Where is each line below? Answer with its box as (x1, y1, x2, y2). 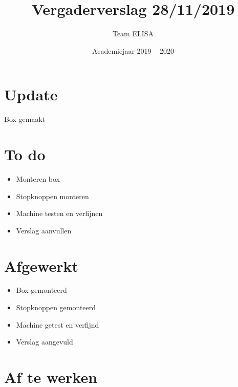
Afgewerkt (4, 255, 78, 276)
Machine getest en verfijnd (16, 319, 99, 330)
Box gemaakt (4, 114, 46, 124)
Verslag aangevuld (16, 336, 73, 347)
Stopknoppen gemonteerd (16, 302, 96, 313)
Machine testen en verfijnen (16, 208, 103, 219)
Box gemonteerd (16, 285, 67, 295)
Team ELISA (112, 28, 154, 39)
